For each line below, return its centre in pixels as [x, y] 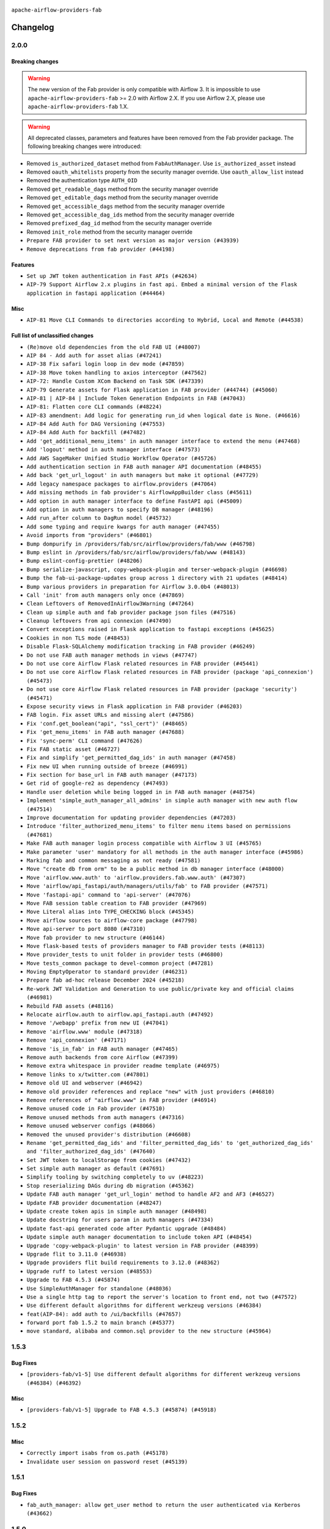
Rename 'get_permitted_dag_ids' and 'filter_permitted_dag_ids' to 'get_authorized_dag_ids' [170, 1143]
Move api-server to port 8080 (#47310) [86, 929]
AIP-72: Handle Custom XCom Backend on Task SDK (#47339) [115, 381]
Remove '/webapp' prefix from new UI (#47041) [97, 1023]
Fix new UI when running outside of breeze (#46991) [107, 766]
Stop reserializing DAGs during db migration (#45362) [111, 1186]
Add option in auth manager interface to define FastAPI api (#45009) [134, 501]
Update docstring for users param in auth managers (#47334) [120, 1220]
